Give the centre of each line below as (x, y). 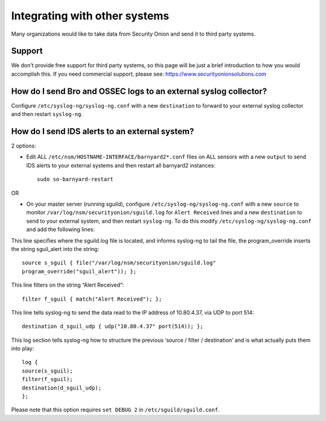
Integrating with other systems (90, 16)
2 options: (24, 146)
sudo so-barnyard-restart (75, 179)
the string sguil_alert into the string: (55, 249)
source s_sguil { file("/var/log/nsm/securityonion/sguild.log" (119, 263)
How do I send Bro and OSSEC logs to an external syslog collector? (139, 91)
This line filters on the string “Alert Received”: (67, 285)
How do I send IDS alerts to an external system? (103, 131)
